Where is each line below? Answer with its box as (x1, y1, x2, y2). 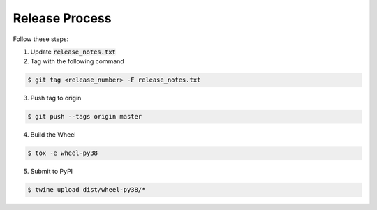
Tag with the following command (30, 57, 125, 66)
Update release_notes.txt (30, 47, 117, 56)
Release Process (13, 10, 112, 26)
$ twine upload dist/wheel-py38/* (27, 186, 146, 194)
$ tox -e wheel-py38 (27, 149, 98, 157)
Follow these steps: (13, 35, 69, 43)
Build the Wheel (30, 130, 76, 139)
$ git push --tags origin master (27, 112, 142, 121)
